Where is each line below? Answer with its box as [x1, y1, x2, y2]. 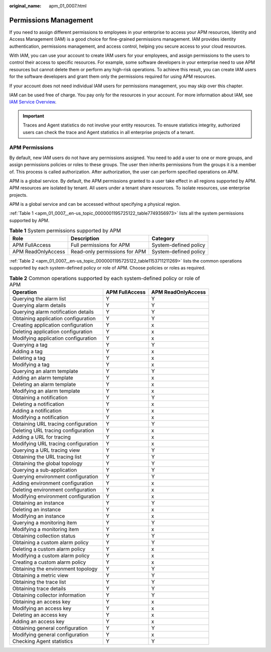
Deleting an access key [12, 611, 68, 618]
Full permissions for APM [70, 241, 130, 248]
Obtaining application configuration [12, 315, 96, 322]
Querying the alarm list [12, 295, 66, 302]
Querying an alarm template [12, 367, 78, 374]
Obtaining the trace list [12, 578, 66, 585]
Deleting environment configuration [12, 486, 96, 493]
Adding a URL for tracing [12, 433, 71, 440]
